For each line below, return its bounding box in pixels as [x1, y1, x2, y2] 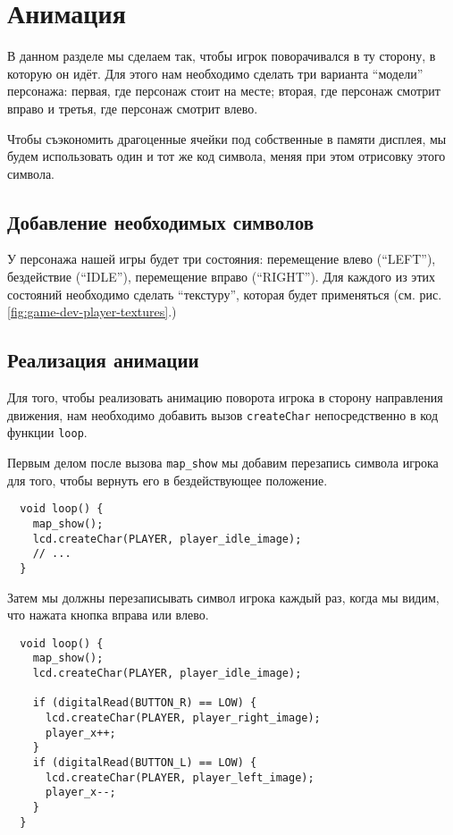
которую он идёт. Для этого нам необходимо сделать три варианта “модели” [7, 63, 424, 82]
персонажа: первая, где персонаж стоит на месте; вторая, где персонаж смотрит [7, 81, 440, 100]
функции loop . [7, 423, 88, 442]
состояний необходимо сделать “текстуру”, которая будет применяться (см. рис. [7, 284, 442, 303]
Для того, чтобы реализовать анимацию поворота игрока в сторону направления [7, 388, 443, 407]
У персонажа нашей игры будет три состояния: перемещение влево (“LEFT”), [7, 249, 436, 268]
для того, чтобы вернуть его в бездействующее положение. [7, 470, 328, 489]
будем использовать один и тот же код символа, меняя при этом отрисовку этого [7, 147, 446, 165]
